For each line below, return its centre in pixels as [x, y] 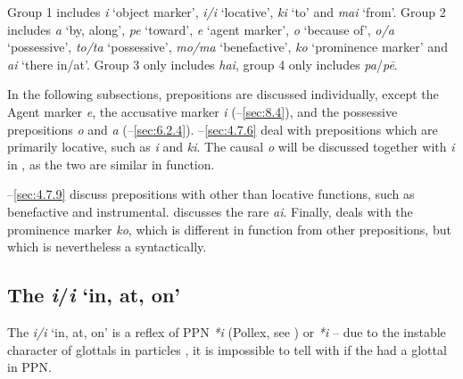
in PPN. [29, 367]
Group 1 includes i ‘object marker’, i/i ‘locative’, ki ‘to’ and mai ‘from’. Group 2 [227, 12]
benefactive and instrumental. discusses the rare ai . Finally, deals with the [210, 211]
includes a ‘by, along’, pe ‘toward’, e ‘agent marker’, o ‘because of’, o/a [201, 29]
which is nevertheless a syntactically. [107, 247]
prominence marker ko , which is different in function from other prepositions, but [229, 229]
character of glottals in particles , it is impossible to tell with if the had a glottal [227, 349]
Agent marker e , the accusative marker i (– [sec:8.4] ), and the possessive [203, 111]
